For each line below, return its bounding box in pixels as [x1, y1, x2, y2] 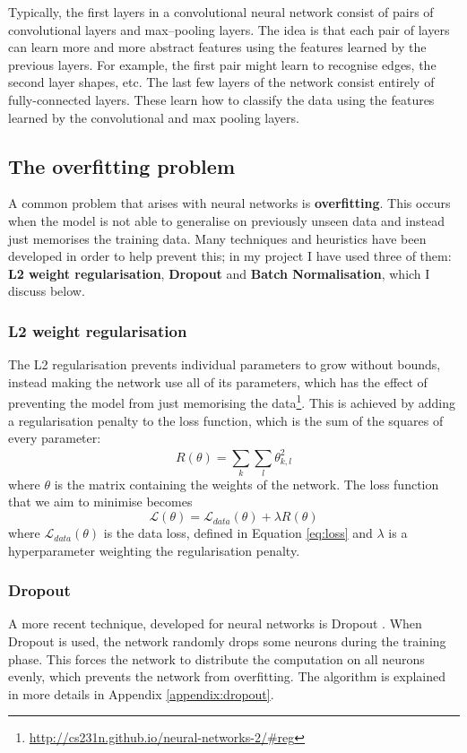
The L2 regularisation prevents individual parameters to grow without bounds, [8, 355, 441, 374]
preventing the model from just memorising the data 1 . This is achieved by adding [8, 391, 455, 411]
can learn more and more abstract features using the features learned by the [8, 38, 427, 56]
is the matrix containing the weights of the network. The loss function [54, 474, 439, 493]
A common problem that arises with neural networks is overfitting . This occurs [8, 194, 451, 212]
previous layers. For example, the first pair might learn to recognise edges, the [8, 55, 437, 74]
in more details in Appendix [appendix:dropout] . [8, 684, 274, 703]
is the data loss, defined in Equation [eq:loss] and [103, 524, 373, 542]
